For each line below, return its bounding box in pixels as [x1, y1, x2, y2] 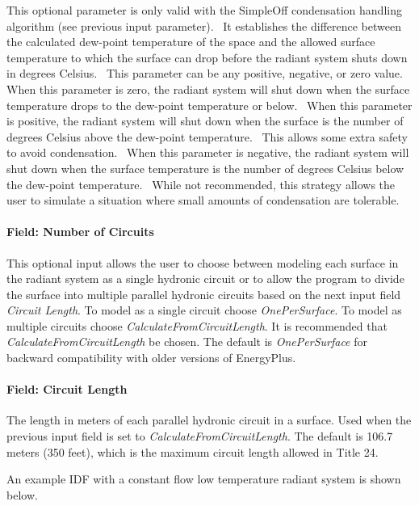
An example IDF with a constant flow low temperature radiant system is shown [6, 470, 401, 487]
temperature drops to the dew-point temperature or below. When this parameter [6, 96, 413, 113]
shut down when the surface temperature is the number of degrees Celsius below [6, 159, 404, 176]
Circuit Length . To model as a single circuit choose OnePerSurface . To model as [6, 301, 402, 318]
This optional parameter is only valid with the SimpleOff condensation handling [6, 2, 402, 18]
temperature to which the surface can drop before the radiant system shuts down [6, 48, 408, 65]
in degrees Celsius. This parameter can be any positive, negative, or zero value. [6, 65, 403, 82]
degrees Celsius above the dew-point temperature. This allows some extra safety [6, 128, 408, 145]
